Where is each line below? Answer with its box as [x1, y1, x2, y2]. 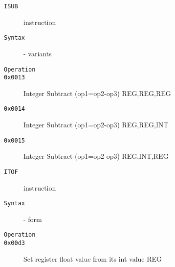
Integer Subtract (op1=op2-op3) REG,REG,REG [23, 88, 171, 98]
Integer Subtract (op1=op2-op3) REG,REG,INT [23, 120, 169, 130]
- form [23, 214, 42, 224]
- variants [23, 48, 52, 58]
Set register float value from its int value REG [23, 253, 162, 264]
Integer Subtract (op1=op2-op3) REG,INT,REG [23, 151, 169, 161]
